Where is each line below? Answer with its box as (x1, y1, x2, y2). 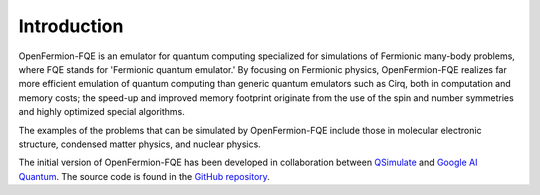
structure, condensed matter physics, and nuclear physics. (18, 138, 262, 150)
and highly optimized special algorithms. (18, 106, 185, 118)
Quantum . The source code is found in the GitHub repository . (18, 170, 270, 182)
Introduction (18, 15, 124, 37)
